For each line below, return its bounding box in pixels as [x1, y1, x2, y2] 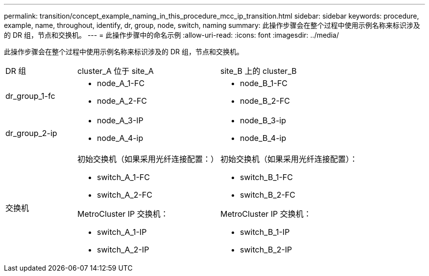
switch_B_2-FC [240, 190, 295, 200]
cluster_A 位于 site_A [77, 66, 154, 76]
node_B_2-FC [240, 96, 290, 106]
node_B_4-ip [240, 133, 286, 143]
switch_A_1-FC [97, 172, 150, 182]
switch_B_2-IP [240, 245, 292, 254]
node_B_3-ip [240, 115, 286, 125]
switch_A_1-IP [97, 227, 147, 237]
